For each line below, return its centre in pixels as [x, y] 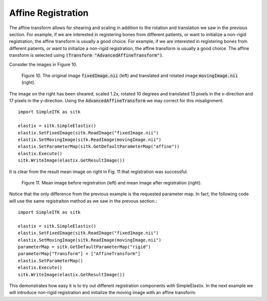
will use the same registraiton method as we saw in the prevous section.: [83, 201]
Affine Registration [49, 13]
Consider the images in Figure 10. [43, 64]
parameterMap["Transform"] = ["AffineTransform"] [79, 254]
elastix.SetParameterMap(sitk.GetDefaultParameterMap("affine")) [99, 147]
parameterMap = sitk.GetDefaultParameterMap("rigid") [84, 247]
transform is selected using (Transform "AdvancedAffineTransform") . [86, 55]
